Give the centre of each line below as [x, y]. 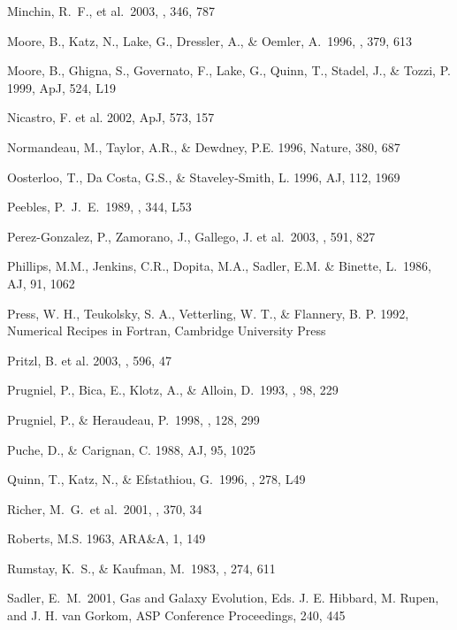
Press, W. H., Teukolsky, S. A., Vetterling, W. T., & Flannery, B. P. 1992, [208, 313]
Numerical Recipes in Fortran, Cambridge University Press [167, 330]
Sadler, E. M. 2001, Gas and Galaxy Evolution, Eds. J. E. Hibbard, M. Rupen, [223, 598]
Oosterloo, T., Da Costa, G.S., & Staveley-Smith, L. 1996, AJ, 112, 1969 [204, 177]
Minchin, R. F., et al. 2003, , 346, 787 [111, 11]
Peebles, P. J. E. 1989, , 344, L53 [99, 207]
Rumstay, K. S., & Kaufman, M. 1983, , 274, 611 [141, 568]
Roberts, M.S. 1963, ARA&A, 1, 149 [107, 538]
